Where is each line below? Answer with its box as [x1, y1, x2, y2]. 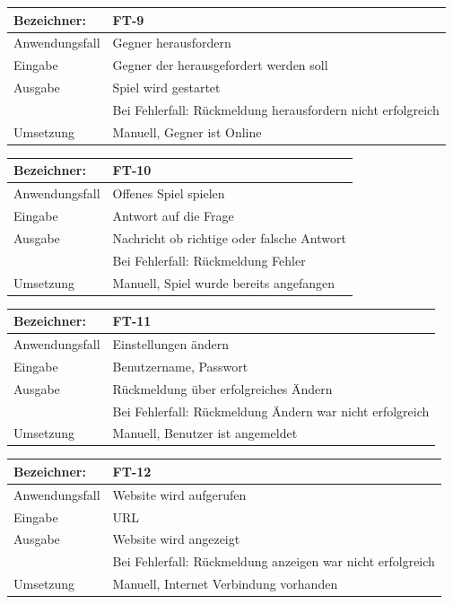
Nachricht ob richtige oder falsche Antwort [112, 228, 346, 247]
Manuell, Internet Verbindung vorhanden [112, 574, 338, 593]
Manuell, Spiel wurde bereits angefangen [112, 273, 335, 292]
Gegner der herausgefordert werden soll [112, 56, 328, 74]
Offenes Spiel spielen [112, 184, 225, 203]
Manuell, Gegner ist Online [112, 122, 262, 141]
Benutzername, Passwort [112, 356, 248, 375]
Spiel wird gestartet [112, 78, 221, 97]
